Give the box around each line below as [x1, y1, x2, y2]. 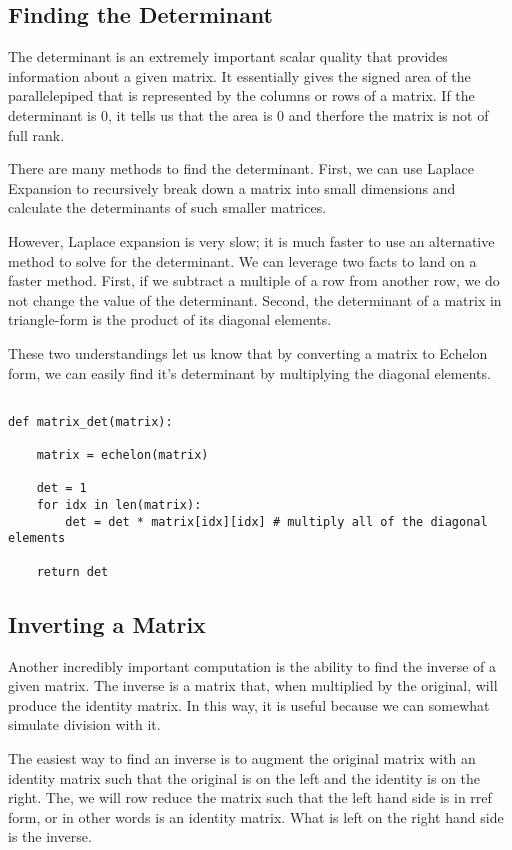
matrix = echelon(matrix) [36, 448, 209, 463]
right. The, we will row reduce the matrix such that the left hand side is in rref [8, 787, 492, 808]
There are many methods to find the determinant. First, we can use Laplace [8, 158, 474, 179]
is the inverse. [8, 826, 92, 847]
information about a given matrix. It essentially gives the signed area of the [8, 65, 471, 86]
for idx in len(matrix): [36, 498, 202, 513]
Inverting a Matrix [8, 608, 206, 639]
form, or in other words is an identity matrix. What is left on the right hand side [8, 806, 504, 827]
